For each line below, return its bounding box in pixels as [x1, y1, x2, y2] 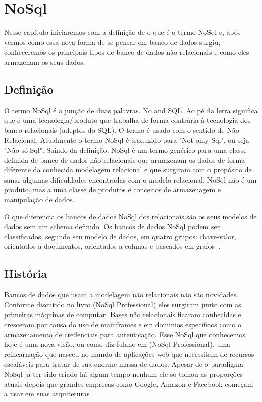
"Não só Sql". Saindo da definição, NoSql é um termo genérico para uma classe [4, 145, 247, 155]
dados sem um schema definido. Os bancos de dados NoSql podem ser [4, 221, 220, 232]
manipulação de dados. [4, 194, 75, 205]
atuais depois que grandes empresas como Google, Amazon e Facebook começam [4, 378, 253, 389]
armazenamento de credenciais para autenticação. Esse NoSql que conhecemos [4, 329, 245, 339]
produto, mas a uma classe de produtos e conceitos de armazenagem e [4, 184, 221, 195]
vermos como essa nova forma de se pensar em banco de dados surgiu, [4, 36, 221, 47]
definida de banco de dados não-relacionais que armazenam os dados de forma [4, 154, 245, 165]
